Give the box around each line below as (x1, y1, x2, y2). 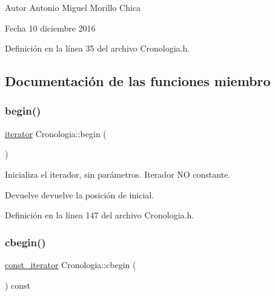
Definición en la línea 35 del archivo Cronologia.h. (5, 42, 190, 55)
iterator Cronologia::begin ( (5, 127, 107, 140)
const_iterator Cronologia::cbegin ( (5, 258, 136, 271)
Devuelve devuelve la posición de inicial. (5, 188, 154, 201)
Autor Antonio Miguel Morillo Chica (5, 1, 141, 13)
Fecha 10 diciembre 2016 (5, 21, 96, 34)
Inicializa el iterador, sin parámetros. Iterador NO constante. (5, 167, 231, 180)
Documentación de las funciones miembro (5, 72, 271, 90)
